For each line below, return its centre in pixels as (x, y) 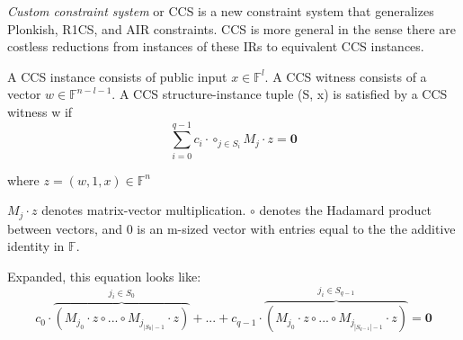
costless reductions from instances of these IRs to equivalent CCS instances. (216, 46)
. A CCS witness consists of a (346, 76)
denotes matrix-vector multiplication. (144, 210)
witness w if (40, 111)
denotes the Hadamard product (346, 210)
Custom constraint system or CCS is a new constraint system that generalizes (221, 11)
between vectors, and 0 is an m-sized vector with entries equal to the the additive (231, 228)
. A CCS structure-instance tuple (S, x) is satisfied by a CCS (280, 94)
